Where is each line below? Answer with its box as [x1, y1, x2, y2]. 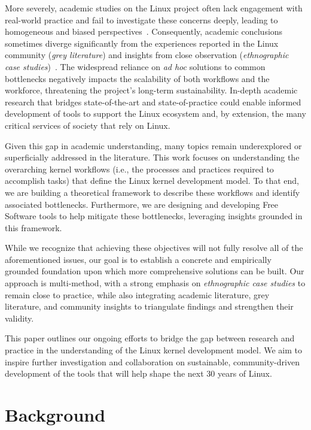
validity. [5, 311, 34, 324]
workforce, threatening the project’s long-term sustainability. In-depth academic [5, 84, 298, 96]
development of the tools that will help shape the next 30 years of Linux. [5, 367, 272, 380]
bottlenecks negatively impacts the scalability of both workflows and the [5, 72, 270, 84]
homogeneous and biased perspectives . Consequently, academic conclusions [5, 25, 283, 38]
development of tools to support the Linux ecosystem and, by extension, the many [5, 107, 306, 120]
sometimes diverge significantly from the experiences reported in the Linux [5, 37, 279, 49]
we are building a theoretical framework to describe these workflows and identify [5, 186, 300, 198]
